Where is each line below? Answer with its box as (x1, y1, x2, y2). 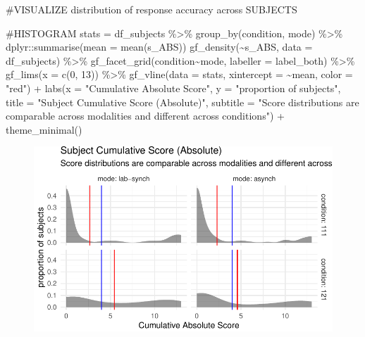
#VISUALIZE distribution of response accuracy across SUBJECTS (6, 2, 297, 16)
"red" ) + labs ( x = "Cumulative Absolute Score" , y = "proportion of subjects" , (6, 80, 341, 95)
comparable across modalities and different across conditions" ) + (6, 108, 285, 123)
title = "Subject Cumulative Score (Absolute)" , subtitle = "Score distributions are (6, 94, 359, 109)
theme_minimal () (6, 122, 82, 136)
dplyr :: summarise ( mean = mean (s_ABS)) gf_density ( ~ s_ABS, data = (6, 39, 313, 54)
